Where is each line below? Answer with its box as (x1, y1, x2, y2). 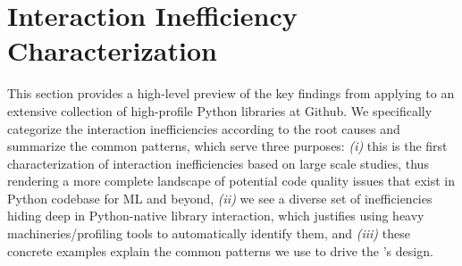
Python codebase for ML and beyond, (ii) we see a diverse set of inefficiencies (7, 188, 433, 207)
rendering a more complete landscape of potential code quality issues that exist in (7, 171, 455, 190)
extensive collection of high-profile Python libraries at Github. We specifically (7, 101, 433, 120)
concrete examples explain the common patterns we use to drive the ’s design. (7, 241, 433, 260)
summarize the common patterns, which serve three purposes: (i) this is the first (7, 137, 448, 155)
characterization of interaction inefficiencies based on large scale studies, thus (7, 154, 429, 172)
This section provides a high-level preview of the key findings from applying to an (7, 84, 455, 103)
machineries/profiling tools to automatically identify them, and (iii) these (7, 224, 410, 243)
